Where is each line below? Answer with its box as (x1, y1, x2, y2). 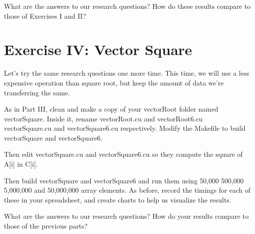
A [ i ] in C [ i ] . (4, 159, 38, 169)
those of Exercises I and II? (4, 10, 86, 21)
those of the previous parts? (4, 221, 88, 231)
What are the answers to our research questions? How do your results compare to (4, 211, 249, 221)
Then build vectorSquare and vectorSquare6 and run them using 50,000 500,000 (4, 175, 244, 185)
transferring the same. (4, 87, 70, 97)
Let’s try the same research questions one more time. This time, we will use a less (4, 68, 250, 78)
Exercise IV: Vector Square (4, 39, 192, 59)
